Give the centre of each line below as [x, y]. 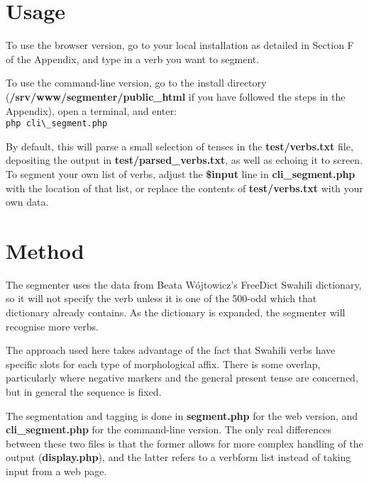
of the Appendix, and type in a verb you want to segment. [133, 59]
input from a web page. [56, 471]
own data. [27, 202]
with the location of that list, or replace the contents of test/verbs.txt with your [184, 188]
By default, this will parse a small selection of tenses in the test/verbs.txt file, [180, 146]
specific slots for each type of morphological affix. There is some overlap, [163, 363]
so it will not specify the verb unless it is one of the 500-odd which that [161, 298]
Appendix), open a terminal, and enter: [91, 110]
